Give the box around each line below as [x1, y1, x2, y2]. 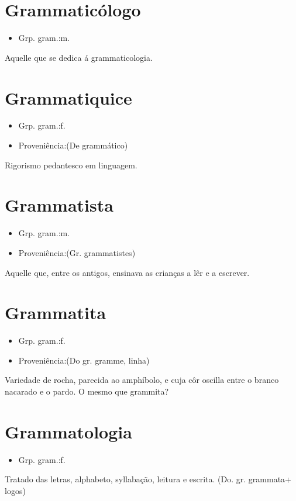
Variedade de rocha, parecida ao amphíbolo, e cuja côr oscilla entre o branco [5, 374, 279, 386]
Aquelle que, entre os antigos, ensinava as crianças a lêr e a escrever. [5, 266, 250, 278]
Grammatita [5, 300, 106, 324]
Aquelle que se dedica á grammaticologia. [5, 51, 153, 63]
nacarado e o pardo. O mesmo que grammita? [5, 385, 169, 398]
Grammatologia [5, 419, 132, 443]
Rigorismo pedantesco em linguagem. [5, 158, 137, 171]
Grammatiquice [5, 85, 132, 109]
